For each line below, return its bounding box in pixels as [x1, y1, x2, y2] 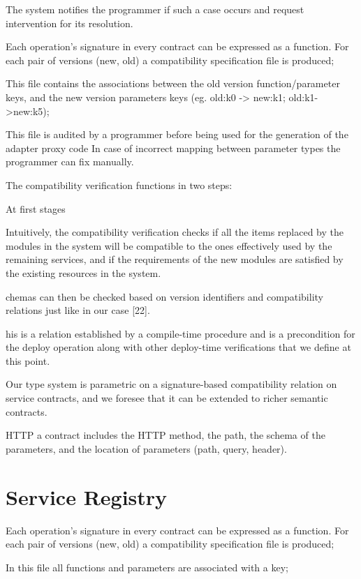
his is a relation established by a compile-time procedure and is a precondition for [6, 326, 355, 340]
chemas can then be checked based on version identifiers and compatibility [6, 289, 323, 303]
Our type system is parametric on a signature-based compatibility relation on [6, 377, 337, 391]
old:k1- [288, 89, 318, 104]
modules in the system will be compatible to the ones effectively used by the [6, 238, 332, 253]
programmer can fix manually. [6, 154, 134, 169]
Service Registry [6, 482, 168, 511]
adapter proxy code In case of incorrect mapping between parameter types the [6, 140, 341, 155]
